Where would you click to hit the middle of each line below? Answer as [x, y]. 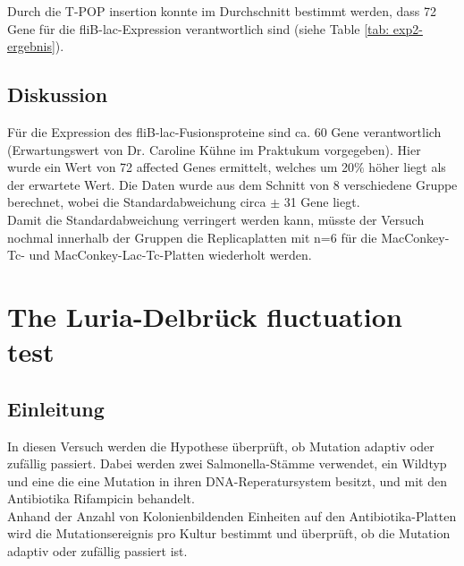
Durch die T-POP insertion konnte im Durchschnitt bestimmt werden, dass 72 [222, 11]
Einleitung [56, 408]
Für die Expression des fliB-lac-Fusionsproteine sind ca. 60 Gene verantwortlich [224, 131]
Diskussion [58, 94]
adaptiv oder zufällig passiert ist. [97, 551]
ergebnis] [31, 46]
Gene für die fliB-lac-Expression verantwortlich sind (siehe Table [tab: [198, 28]
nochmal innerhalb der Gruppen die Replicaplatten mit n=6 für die [192, 237]
